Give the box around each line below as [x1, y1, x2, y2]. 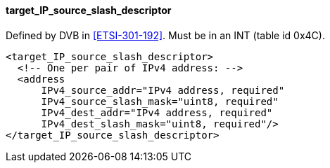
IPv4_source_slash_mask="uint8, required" [41, 95, 279, 107]
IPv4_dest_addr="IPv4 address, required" [41, 106, 273, 118]
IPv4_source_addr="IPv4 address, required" [41, 84, 285, 96]
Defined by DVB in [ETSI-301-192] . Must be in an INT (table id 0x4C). [6, 29, 325, 41]
